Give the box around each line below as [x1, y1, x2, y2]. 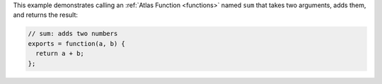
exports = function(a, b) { [28, 40, 125, 47]
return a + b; [35, 49, 85, 58]
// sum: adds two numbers [28, 30, 118, 38]
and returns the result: [13, 11, 78, 19]
